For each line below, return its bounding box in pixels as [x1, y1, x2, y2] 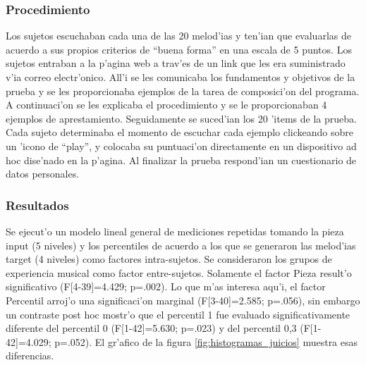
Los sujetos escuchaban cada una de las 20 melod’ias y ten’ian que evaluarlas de [6, 28, 351, 43]
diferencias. [6, 348, 54, 363]
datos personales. [6, 166, 80, 181]
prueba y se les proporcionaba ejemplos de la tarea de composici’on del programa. [6, 83, 360, 98]
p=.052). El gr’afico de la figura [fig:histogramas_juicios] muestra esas [54, 334, 358, 349]
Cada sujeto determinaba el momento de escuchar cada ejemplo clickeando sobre [6, 125, 354, 140]
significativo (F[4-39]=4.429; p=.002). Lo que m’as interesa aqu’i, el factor [6, 279, 326, 294]
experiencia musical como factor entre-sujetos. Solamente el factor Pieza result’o [6, 265, 352, 280]
